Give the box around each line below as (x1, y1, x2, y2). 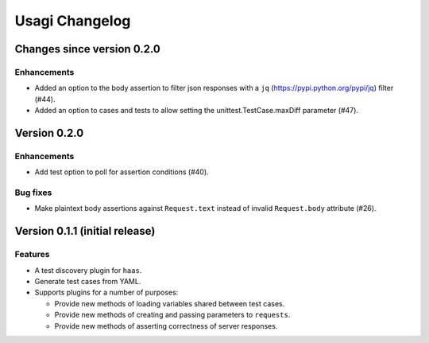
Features (14, 249, 50, 260)
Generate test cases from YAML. (34, 276, 141, 286)
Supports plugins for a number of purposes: (34, 287, 179, 298)
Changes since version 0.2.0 (14, 42, 160, 56)
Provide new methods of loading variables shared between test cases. (54, 298, 285, 308)
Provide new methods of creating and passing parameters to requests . (54, 310, 291, 320)
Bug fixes (14, 187, 52, 198)
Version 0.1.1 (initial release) (14, 224, 156, 238)
